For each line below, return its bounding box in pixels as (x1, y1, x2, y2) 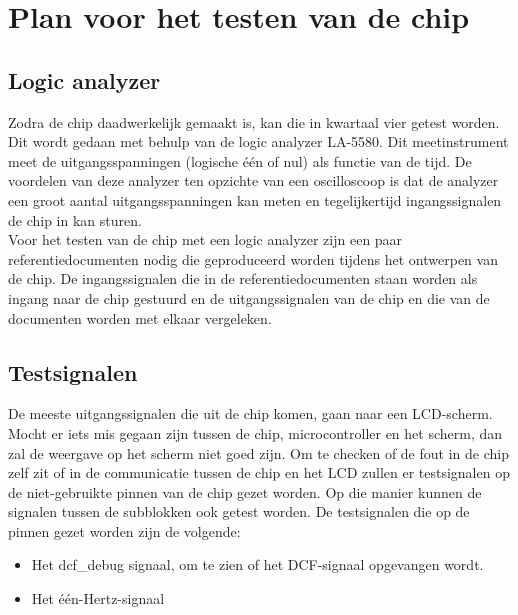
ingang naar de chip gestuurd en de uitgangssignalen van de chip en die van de (8, 287, 490, 308)
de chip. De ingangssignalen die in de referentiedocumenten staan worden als (8, 268, 478, 289)
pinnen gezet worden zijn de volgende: (8, 520, 241, 541)
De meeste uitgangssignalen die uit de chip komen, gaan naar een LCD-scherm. (8, 403, 493, 424)
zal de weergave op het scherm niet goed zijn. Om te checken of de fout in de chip (8, 442, 509, 463)
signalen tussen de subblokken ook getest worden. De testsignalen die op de (8, 501, 470, 522)
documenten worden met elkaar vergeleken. (8, 307, 272, 328)
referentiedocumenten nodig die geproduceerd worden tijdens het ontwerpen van (8, 248, 498, 269)
